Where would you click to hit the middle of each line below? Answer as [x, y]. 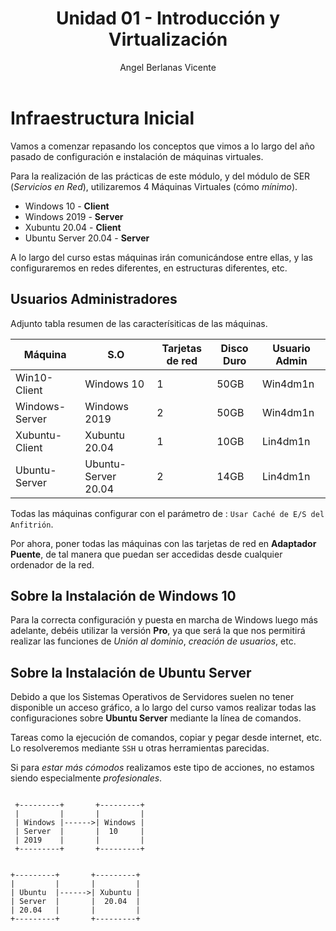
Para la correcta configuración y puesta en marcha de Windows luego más [164, 620]
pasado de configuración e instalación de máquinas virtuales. [137, 156]
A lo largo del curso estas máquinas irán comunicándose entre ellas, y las [161, 257]
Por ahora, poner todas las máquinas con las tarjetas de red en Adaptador [163, 543]
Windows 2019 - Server [74, 216]
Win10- [34, 377]
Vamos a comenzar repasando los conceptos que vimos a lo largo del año [162, 146]
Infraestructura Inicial [102, 118]
